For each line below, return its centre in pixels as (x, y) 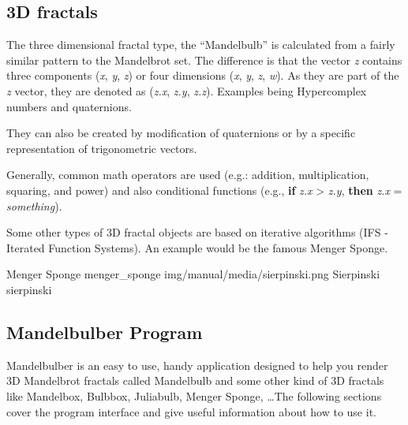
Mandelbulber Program (105, 332)
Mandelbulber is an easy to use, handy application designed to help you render (197, 365)
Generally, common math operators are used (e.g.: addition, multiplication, (188, 175)
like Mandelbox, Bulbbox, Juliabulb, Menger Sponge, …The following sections (194, 395)
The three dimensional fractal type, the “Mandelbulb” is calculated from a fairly (201, 45)
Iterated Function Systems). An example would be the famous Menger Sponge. (197, 247)
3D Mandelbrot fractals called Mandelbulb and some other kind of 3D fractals (195, 380)
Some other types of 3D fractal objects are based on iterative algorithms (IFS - (197, 232)
